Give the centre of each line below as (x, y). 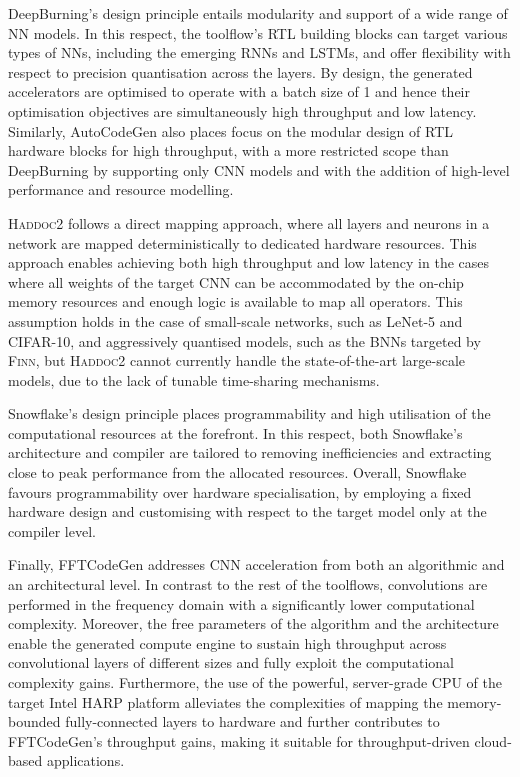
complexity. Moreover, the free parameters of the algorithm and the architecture (253, 623)
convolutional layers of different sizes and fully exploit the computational (231, 662)
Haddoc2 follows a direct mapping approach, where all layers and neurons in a (249, 222)
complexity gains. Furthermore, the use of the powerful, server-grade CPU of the (255, 682)
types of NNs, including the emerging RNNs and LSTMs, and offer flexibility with (259, 52)
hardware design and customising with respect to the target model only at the (247, 511)
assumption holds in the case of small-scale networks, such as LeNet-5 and (235, 320)
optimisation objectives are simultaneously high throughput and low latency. (242, 110)
